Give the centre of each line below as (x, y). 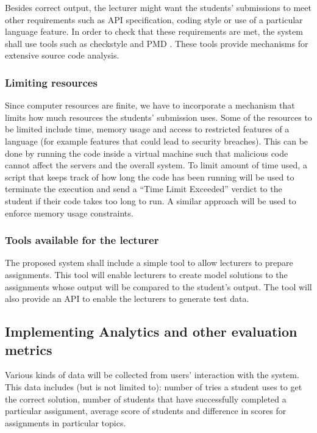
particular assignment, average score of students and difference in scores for (146, 411)
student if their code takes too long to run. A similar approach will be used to (151, 200)
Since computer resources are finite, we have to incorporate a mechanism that (150, 105)
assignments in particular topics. (66, 422)
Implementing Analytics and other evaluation (151, 331)
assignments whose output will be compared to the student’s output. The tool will (158, 286)
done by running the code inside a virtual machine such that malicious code (147, 153)
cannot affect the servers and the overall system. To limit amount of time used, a (156, 165)
